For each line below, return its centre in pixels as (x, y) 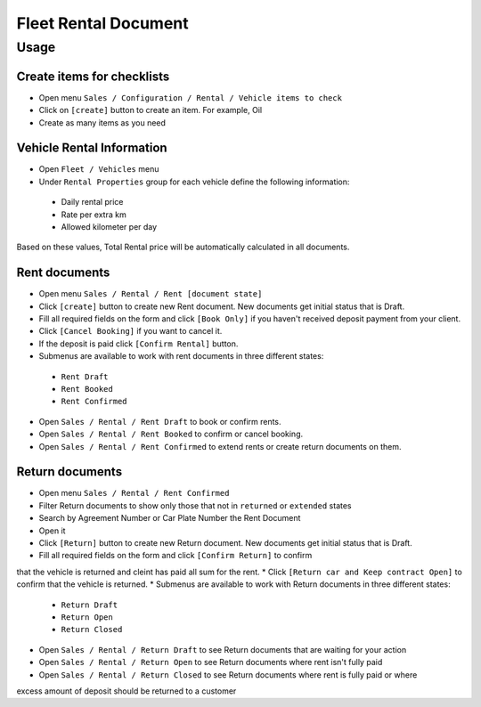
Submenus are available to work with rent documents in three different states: (181, 356)
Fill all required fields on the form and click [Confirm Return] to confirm (175, 556)
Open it (52, 531)
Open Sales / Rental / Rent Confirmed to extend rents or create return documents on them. (220, 446)
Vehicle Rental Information (92, 148)
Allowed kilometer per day (109, 226)
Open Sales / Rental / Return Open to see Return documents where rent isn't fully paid (211, 662)
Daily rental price (92, 202)
